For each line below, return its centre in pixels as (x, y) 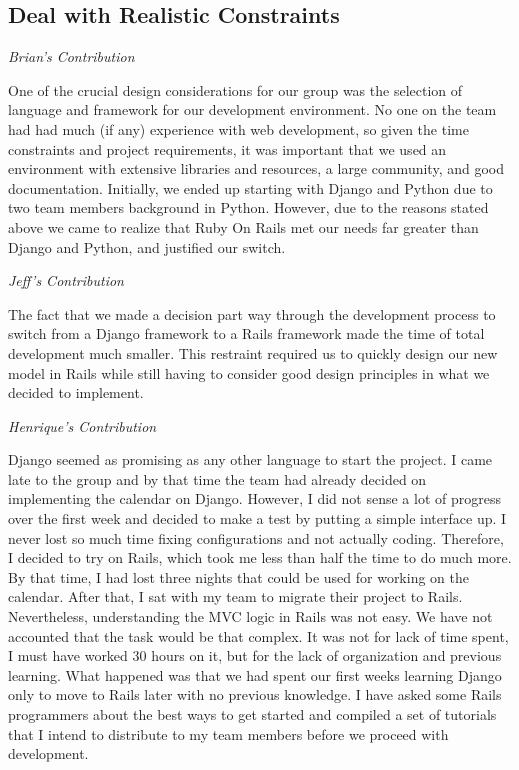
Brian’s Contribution (71, 56)
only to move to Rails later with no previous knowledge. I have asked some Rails (255, 694)
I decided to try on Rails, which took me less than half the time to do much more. (260, 557)
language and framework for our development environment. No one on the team (252, 109)
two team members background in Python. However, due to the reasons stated (248, 207)
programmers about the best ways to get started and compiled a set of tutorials (252, 714)
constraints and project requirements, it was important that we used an (227, 148)
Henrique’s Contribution (82, 425)
